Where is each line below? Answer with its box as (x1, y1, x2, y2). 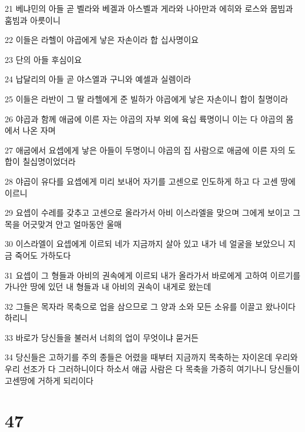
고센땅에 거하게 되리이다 (5, 374, 94, 386)
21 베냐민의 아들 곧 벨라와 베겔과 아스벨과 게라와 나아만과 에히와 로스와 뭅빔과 (5, 2, 293, 14)
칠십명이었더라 (22, 155, 76, 168)
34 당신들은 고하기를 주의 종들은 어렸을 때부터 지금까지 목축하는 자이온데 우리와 (5, 351, 298, 363)
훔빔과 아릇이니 (5, 14, 61, 26)
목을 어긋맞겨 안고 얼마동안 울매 (5, 217, 122, 230)
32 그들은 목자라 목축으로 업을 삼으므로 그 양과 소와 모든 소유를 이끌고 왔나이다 (5, 300, 296, 312)
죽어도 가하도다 (15, 249, 71, 261)
